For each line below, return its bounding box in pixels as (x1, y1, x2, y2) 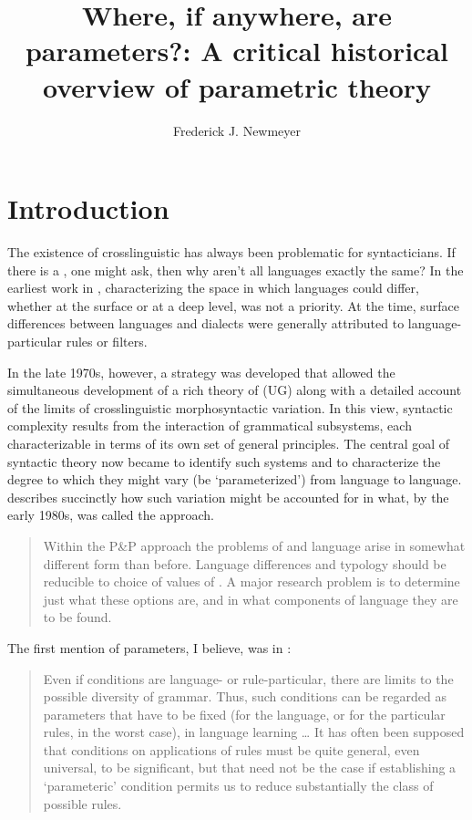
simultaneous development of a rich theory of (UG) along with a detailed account (7, 380, 462, 400)
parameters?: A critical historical (25, 32, 449, 69)
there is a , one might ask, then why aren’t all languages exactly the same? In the (7, 260, 464, 279)
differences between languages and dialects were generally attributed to (7, 314, 405, 333)
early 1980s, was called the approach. (7, 505, 214, 524)
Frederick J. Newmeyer (172, 120, 302, 140)
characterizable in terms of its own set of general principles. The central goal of (7, 433, 450, 452)
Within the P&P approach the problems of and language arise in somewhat (43, 535, 466, 555)
